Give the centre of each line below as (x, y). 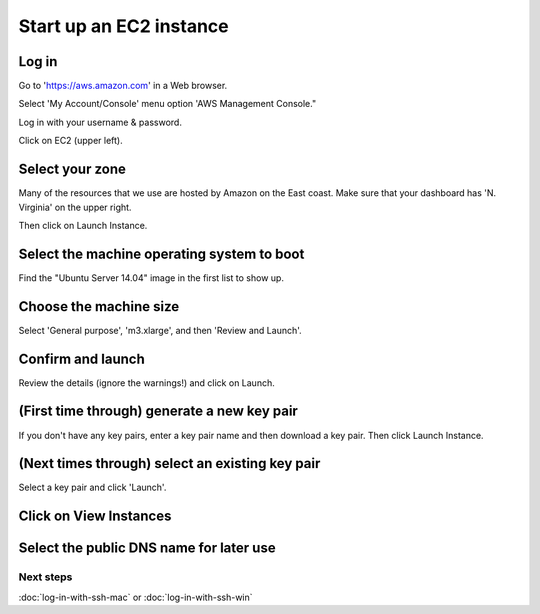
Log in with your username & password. (100, 122)
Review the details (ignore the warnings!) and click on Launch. (146, 382)
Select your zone (72, 169)
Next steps (45, 577)
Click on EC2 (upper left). (71, 141)
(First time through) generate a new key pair (158, 411)
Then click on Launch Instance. (83, 225)
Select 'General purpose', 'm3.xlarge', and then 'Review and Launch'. (160, 330)
